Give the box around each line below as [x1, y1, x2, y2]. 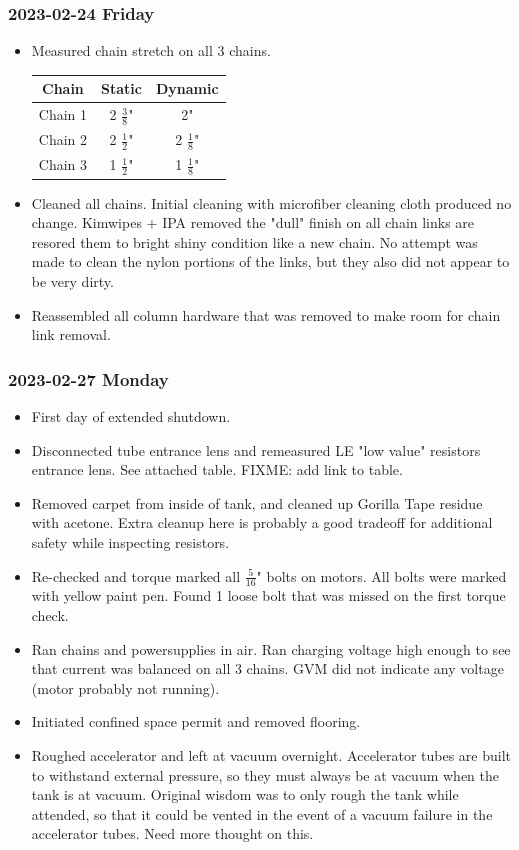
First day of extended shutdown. [31, 406, 231, 427]
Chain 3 [38, 154, 88, 175]
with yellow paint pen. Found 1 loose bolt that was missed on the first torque [31, 585, 506, 606]
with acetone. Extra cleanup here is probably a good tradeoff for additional [31, 512, 493, 533]
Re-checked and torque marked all [31, 565, 241, 586]
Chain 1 [38, 104, 88, 125]
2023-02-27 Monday [8, 366, 169, 391]
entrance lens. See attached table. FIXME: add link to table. [31, 459, 403, 480]
